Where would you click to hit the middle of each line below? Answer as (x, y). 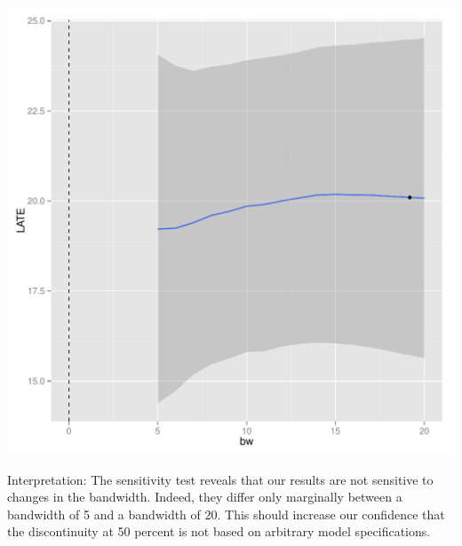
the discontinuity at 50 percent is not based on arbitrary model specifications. (219, 531)
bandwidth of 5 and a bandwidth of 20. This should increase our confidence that (226, 514)
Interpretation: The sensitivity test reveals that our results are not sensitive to (220, 479)
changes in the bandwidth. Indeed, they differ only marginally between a (205, 497)
